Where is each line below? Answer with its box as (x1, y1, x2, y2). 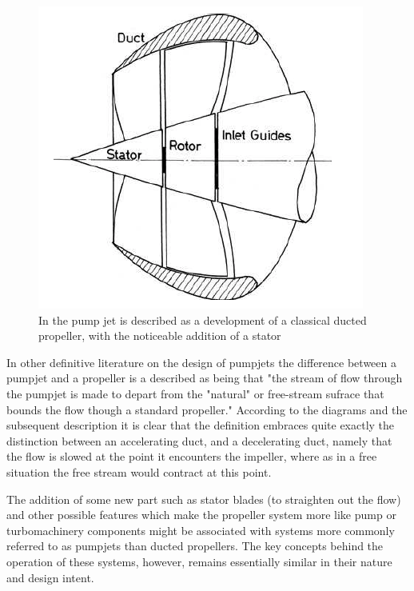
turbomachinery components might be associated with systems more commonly (6, 521, 395, 538)
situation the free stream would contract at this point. (6, 463, 272, 480)
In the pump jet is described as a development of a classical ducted (38, 311, 367, 328)
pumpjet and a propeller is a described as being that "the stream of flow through (6, 369, 403, 386)
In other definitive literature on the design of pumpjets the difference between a (6, 353, 396, 370)
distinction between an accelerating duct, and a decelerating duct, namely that (6, 432, 392, 449)
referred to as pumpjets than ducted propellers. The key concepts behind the (6, 537, 384, 554)
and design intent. (6, 569, 94, 585)
